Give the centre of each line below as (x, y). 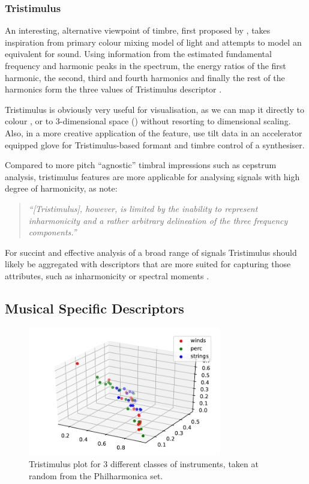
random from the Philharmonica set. (96, 476)
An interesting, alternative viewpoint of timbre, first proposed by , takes (138, 30)
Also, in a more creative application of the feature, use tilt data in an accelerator (154, 132)
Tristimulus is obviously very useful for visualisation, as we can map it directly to (154, 109)
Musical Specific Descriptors (94, 308)
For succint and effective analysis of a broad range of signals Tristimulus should (151, 252)
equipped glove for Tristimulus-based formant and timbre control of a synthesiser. (155, 144)
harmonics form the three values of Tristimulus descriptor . (113, 89)
